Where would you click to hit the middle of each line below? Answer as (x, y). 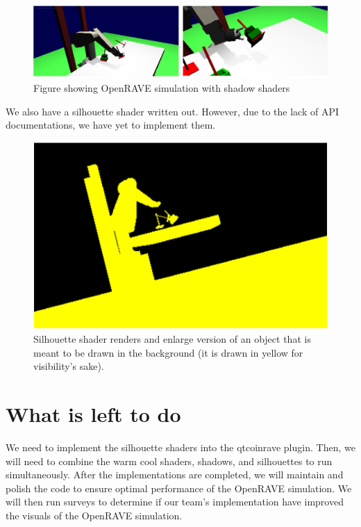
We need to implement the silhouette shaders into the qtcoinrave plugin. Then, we (180, 447)
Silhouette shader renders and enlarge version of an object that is (172, 339)
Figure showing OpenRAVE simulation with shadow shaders (162, 87)
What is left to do (93, 414)
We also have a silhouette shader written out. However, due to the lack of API (173, 111)
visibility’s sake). (69, 366)
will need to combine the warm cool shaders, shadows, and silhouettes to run (169, 461)
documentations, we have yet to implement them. (111, 125)
